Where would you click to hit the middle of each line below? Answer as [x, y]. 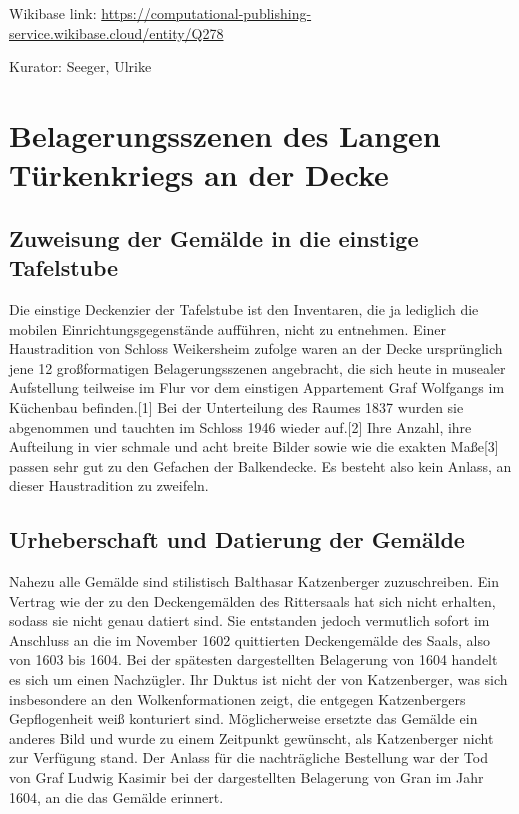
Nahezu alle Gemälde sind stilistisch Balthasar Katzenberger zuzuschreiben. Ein [254, 581]
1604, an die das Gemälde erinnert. [116, 796]
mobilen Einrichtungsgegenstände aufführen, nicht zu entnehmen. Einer [228, 328]
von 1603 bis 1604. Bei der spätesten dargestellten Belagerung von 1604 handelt [253, 659]
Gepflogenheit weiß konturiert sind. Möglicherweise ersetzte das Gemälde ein [243, 718]
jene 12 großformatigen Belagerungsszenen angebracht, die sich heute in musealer [257, 367]
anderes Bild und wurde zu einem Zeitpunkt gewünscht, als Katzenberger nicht [251, 737]
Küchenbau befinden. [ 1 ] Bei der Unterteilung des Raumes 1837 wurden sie [236, 406]
